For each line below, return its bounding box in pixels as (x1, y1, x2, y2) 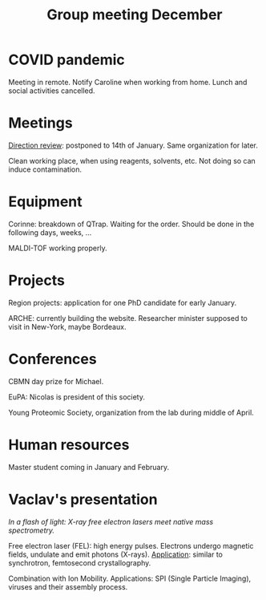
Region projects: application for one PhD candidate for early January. (8, 298, 237, 307)
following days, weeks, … (8, 227, 92, 237)
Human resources (8, 436, 130, 454)
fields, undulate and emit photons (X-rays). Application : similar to (8, 549, 223, 559)
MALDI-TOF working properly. (8, 243, 107, 253)
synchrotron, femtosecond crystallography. (8, 557, 151, 567)
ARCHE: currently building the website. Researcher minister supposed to (8, 313, 248, 322)
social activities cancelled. (8, 86, 95, 95)
